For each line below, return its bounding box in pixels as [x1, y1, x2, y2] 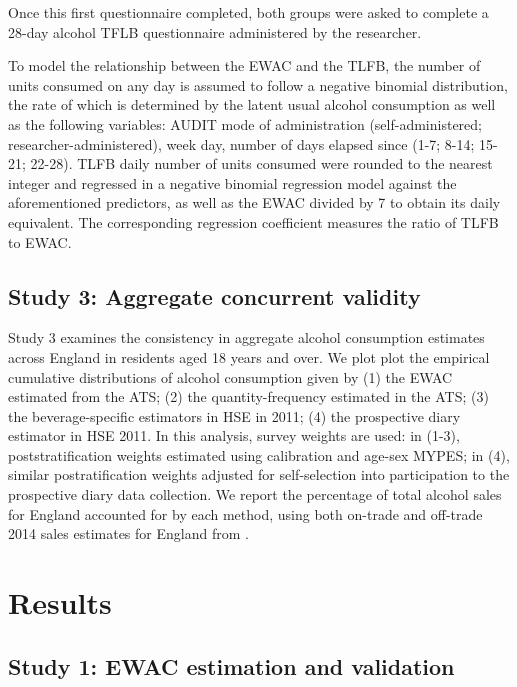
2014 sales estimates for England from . [8, 523, 249, 544]
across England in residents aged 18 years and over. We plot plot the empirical [8, 346, 490, 367]
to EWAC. [8, 231, 72, 252]
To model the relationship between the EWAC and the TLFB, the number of [8, 55, 481, 76]
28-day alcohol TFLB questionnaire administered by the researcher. [8, 21, 422, 42]
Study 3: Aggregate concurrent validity [8, 280, 421, 311]
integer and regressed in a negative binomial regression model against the [8, 172, 457, 193]
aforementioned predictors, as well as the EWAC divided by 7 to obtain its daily [8, 192, 501, 213]
